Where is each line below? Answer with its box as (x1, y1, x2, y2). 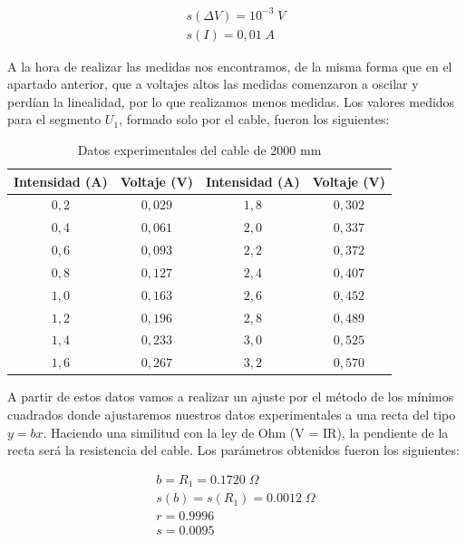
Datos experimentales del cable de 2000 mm (77, 140, 322, 159)
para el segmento (7, 110, 102, 129)
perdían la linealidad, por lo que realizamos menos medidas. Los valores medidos (7, 92, 455, 111)
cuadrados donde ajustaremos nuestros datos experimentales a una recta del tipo (7, 404, 456, 423)
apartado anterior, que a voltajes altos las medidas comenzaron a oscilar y (7, 74, 419, 93)
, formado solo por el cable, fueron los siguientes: (119, 110, 390, 129)
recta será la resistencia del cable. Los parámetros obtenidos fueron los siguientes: (7, 440, 460, 460)
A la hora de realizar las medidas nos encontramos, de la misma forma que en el (7, 56, 452, 75)
